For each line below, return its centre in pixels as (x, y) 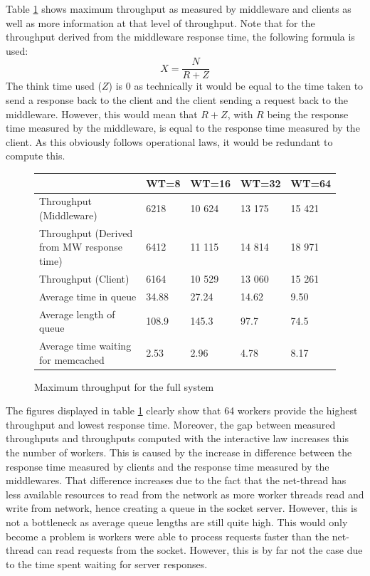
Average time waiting (85, 345)
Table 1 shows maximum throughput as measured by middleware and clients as (179, 9)
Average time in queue (88, 296)
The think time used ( (54, 86)
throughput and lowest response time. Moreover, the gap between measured (171, 424)
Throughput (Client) (84, 278)
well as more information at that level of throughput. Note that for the (160, 22)
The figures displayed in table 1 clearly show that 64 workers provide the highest (182, 410)
